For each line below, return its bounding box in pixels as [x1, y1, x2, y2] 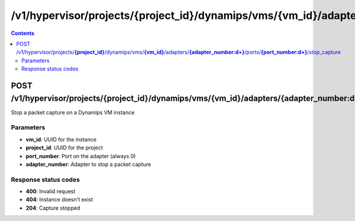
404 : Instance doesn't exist [25, 196, 93, 203]
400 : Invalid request [25, 188, 76, 195]
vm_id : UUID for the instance [25, 136, 97, 143]
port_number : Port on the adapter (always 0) [25, 152, 136, 159]
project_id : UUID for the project [25, 144, 103, 151]
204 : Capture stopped [25, 204, 80, 212]
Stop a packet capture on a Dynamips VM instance [11, 108, 135, 116]
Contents [11, 30, 35, 37]
